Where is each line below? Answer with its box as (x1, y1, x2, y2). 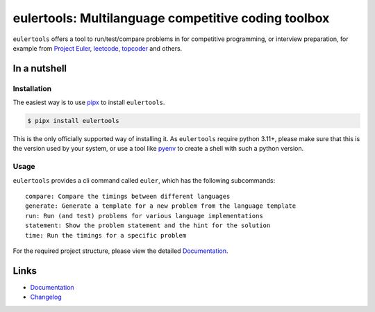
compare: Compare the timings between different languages (25, 192, 231, 200)
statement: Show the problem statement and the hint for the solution (25, 222, 271, 229)
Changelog (30, 293, 62, 302)
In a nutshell (12, 63, 67, 74)
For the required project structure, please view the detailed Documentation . (12, 247, 228, 255)
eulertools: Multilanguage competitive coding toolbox (12, 10, 330, 26)
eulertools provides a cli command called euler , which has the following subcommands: (12, 176, 276, 184)
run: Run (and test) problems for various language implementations (25, 212, 263, 220)
